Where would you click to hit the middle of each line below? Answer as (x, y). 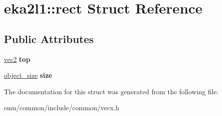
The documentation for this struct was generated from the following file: (111, 91)
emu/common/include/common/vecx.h (62, 108)
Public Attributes (49, 38)
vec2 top (17, 59)
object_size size (28, 75)
